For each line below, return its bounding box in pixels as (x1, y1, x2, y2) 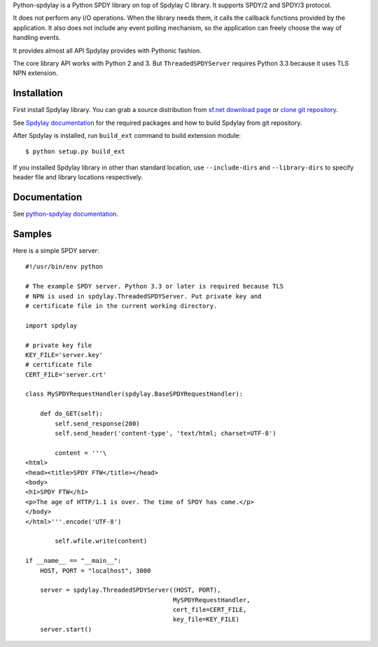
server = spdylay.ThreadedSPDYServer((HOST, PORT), (39, 586, 221, 594)
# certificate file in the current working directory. (25, 302, 218, 309)
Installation (13, 88, 63, 99)
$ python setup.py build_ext (25, 148, 125, 155)
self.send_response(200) (55, 419, 140, 427)
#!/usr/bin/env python (25, 263, 104, 271)
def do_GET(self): (39, 410, 104, 418)
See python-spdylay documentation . (13, 210, 119, 218)
